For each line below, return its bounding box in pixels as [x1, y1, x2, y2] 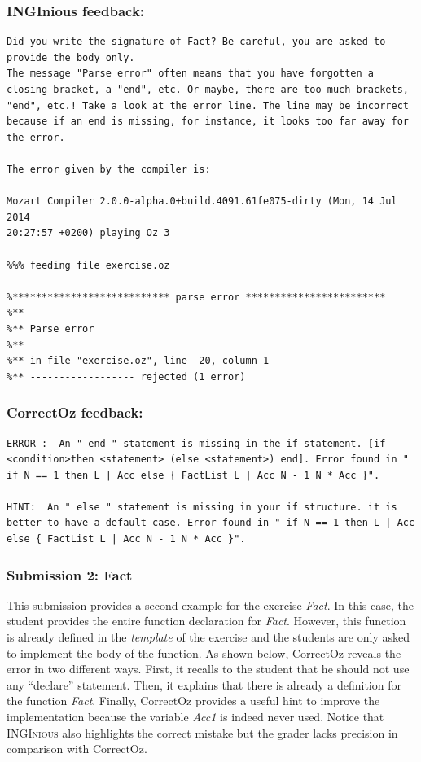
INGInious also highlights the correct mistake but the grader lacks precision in [7, 724, 398, 741]
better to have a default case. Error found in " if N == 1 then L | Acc [7, 517, 415, 529]
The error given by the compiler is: [7, 163, 211, 175]
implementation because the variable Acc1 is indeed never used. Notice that [7, 708, 384, 725]
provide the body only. [7, 51, 135, 63]
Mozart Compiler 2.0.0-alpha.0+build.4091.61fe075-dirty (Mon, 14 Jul [7, 195, 397, 208]
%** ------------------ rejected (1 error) [7, 370, 246, 383]
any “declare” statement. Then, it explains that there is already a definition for [7, 676, 401, 693]
